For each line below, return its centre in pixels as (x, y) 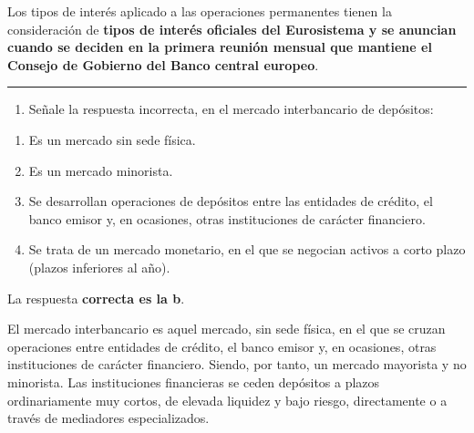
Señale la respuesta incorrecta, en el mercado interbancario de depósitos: (231, 109)
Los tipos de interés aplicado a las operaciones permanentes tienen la (200, 11)
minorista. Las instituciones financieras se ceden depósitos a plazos (194, 381)
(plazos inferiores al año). (99, 267)
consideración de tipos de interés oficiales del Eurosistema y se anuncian (232, 29)
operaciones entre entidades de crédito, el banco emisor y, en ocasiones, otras (222, 346)
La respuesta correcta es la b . (96, 298)
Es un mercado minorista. (101, 170)
